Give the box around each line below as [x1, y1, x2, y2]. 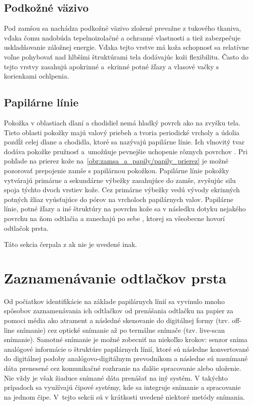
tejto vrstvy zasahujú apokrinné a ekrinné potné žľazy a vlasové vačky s [4, 61, 219, 71]
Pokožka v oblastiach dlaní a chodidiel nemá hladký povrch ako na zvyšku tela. [4, 117, 241, 127]
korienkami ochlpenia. [4, 71, 69, 81]
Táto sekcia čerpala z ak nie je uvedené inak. [4, 239, 137, 249]
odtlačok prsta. [4, 223, 49, 233]
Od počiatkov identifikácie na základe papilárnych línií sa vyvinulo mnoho [4, 296, 225, 306]
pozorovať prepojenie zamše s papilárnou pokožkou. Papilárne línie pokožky [4, 165, 229, 175]
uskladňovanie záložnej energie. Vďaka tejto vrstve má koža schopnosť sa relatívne [4, 42, 249, 52]
